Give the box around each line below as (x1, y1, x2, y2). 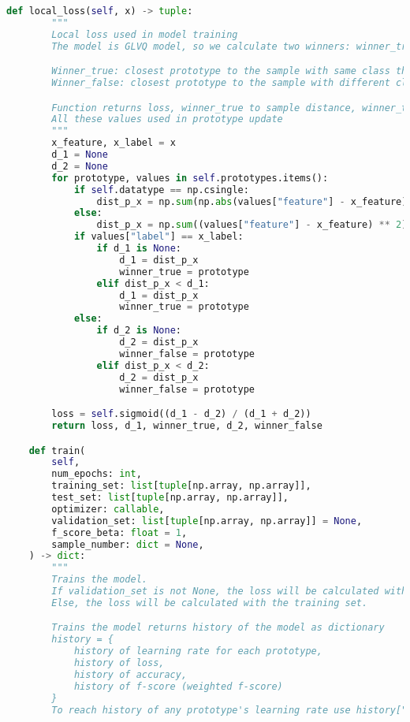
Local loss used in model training (51, 28, 238, 40)
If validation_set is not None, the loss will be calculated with (51, 586, 408, 597)
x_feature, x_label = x (51, 137, 176, 149)
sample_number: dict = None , (51, 538, 204, 550)
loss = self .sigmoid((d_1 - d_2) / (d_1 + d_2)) (51, 408, 311, 420)
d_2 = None (51, 160, 108, 172)
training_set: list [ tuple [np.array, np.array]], (51, 480, 311, 492)
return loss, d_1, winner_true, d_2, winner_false (51, 419, 322, 431)
